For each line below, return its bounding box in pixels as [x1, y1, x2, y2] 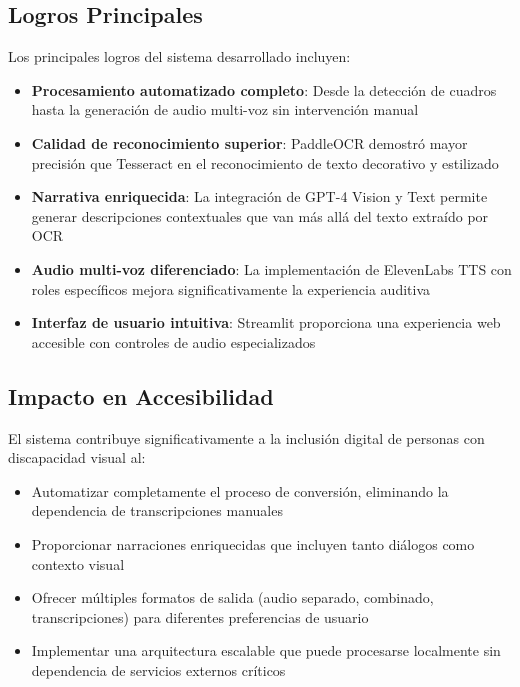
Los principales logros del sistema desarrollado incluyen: [8, 46, 351, 67]
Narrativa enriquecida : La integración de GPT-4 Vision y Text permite [31, 186, 488, 207]
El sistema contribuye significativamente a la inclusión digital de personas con [8, 427, 485, 448]
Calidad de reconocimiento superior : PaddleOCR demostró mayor [31, 132, 468, 153]
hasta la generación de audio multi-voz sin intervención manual [31, 99, 419, 120]
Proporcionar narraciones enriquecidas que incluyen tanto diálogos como [31, 533, 475, 554]
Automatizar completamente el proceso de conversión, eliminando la [31, 480, 449, 501]
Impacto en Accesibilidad [8, 380, 274, 411]
